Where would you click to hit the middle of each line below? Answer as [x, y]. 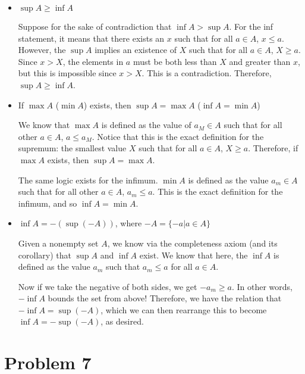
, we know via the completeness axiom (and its [192, 243]
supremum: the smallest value [72, 148]
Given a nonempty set [58, 243]
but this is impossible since [67, 73]
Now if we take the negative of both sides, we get [108, 286]
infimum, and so [48, 203]
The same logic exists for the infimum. [88, 180]
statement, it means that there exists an [91, 38]
